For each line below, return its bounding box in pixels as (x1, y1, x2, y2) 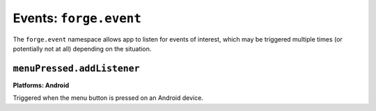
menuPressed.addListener (13, 62, 140, 74)
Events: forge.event (13, 10, 142, 26)
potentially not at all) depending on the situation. (13, 44, 152, 53)
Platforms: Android (13, 80, 70, 89)
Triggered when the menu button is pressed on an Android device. (13, 94, 203, 102)
